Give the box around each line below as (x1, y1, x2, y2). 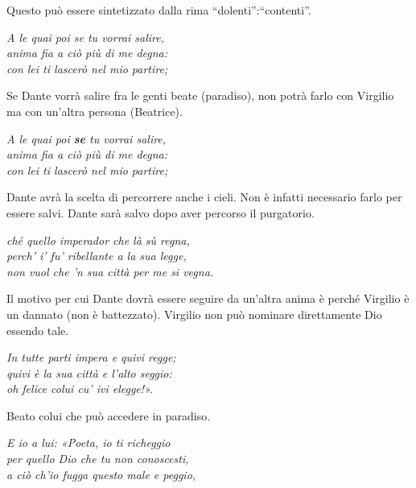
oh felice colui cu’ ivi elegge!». (6, 380, 154, 397)
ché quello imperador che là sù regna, (6, 231, 190, 248)
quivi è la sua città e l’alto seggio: (6, 364, 172, 381)
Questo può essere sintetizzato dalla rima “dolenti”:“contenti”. (6, 2, 311, 18)
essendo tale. (6, 321, 69, 338)
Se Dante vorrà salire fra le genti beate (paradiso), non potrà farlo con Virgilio (6, 87, 394, 104)
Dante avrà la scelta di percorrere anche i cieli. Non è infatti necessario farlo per (6, 188, 402, 205)
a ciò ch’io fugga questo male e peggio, (6, 465, 196, 482)
